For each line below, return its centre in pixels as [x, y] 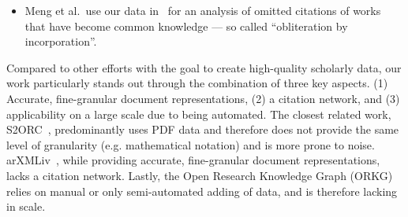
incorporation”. [61, 41]
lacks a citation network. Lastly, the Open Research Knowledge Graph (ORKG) [200, 175]
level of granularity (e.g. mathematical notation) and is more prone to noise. [191, 144]
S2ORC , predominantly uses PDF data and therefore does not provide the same [203, 129]
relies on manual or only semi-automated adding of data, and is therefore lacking [202, 191]
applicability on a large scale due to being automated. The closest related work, [199, 114]
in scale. [26, 206]
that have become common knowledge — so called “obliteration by [186, 26]
